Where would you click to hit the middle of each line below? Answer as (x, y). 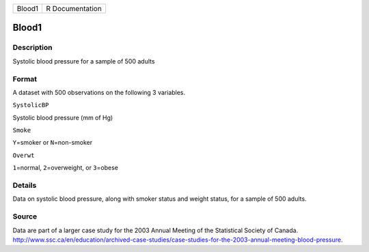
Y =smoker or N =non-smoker (53, 143)
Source (25, 216)
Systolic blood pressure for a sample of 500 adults (84, 61)
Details (25, 186)
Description (32, 48)
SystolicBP (31, 105)
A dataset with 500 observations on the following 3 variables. (99, 92)
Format (25, 79)
